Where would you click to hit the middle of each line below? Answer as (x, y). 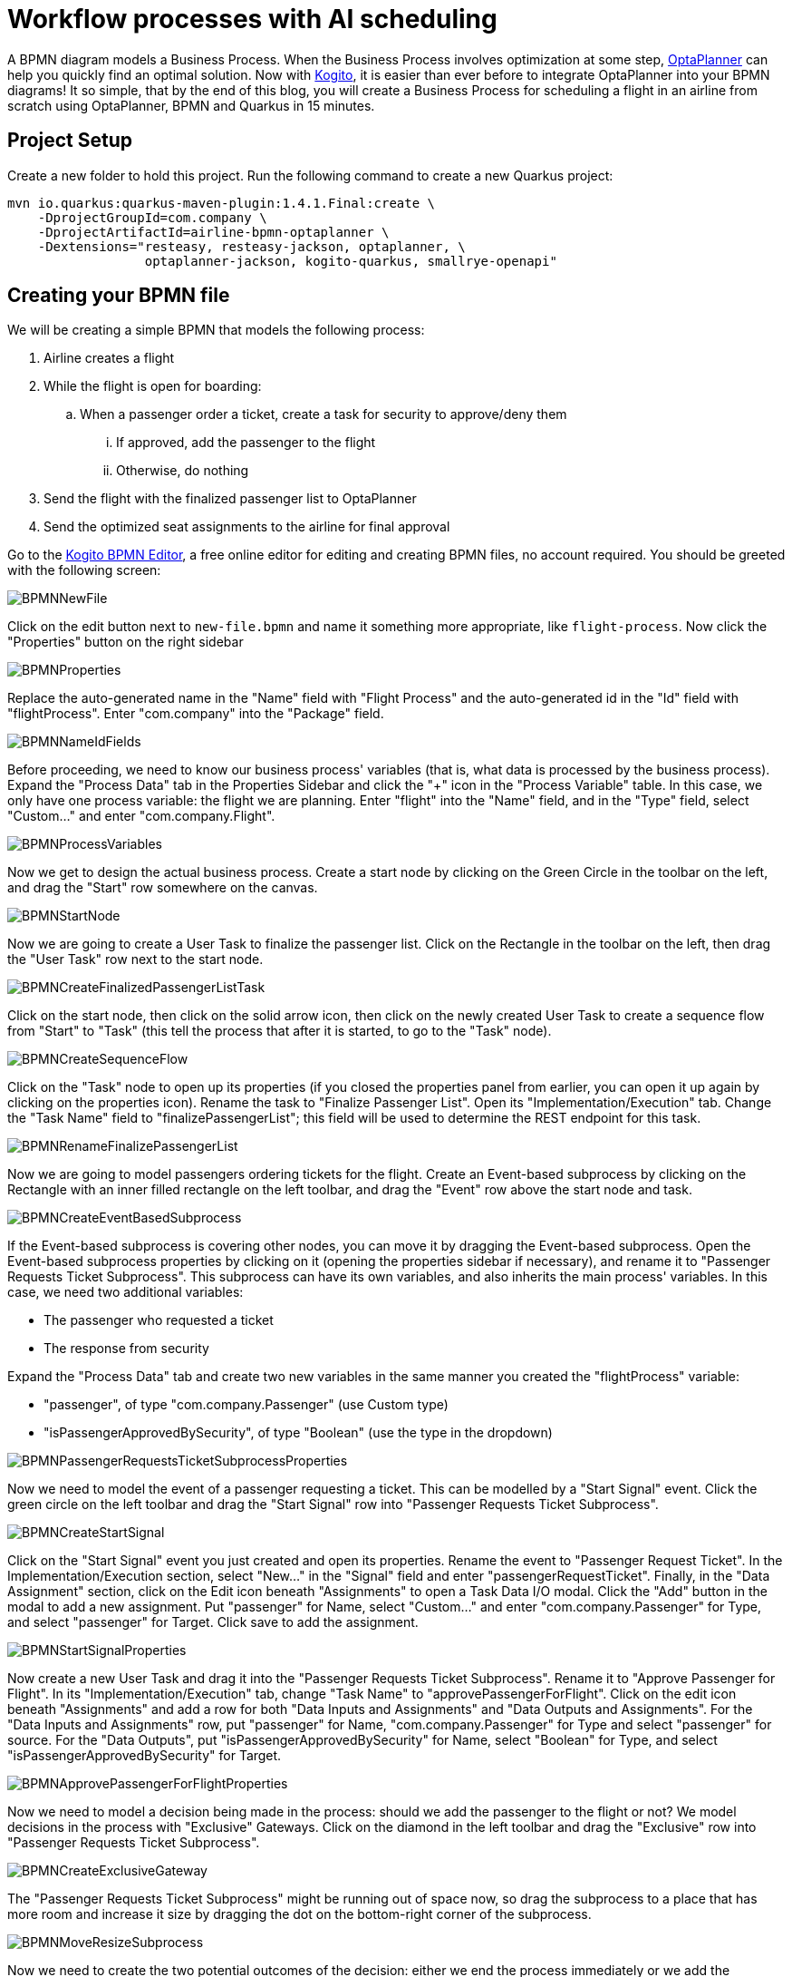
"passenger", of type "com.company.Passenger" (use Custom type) (246, 1405)
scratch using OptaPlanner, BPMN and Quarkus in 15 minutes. (191, 105)
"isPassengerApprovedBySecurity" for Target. (145, 1756)
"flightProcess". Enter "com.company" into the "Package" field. (196, 714)
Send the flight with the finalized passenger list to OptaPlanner (230, 499)
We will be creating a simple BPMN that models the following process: (216, 330)
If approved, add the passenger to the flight (246, 443)
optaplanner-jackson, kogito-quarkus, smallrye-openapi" (351, 261)
